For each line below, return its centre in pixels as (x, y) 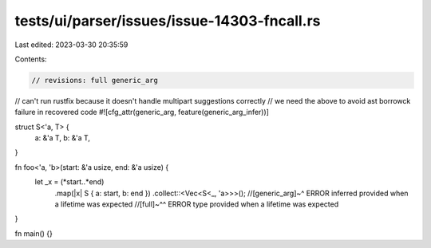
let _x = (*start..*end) (69, 182)
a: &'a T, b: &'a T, (63, 138)
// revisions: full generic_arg (95, 80)
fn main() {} (34, 233)
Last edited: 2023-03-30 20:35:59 (71, 45)
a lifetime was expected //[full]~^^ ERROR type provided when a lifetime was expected (197, 204)
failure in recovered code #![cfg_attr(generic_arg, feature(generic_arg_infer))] (142, 112)
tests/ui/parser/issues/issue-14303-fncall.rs (168, 21)
